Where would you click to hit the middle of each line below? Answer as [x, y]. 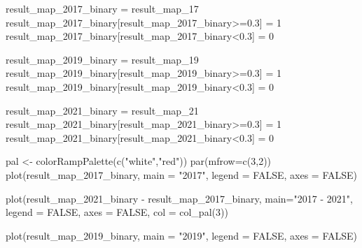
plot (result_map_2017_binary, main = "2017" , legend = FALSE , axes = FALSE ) [182, 174]
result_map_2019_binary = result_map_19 [102, 59]
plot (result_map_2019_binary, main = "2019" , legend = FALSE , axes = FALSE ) [182, 235]
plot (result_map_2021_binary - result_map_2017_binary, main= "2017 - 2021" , [179, 198]
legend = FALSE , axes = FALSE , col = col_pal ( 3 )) [117, 212]
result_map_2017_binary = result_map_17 [102, 8]
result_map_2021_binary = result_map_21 [102, 110]
